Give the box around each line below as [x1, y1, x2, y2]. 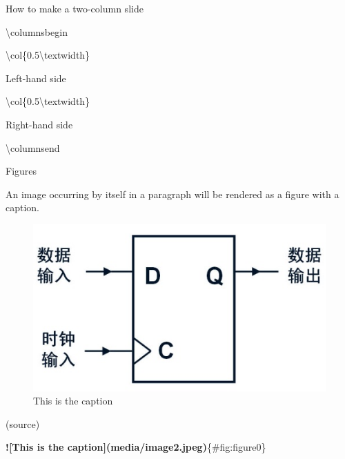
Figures [6, 164, 37, 178]
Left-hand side [6, 70, 66, 85]
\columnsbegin [6, 24, 68, 39]
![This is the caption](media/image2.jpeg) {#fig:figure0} [6, 440, 266, 454]
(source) [6, 416, 40, 431]
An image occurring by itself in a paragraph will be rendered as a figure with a [6, 186, 339, 201]
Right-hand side [6, 117, 73, 131]
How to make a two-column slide [6, 1, 144, 15]
